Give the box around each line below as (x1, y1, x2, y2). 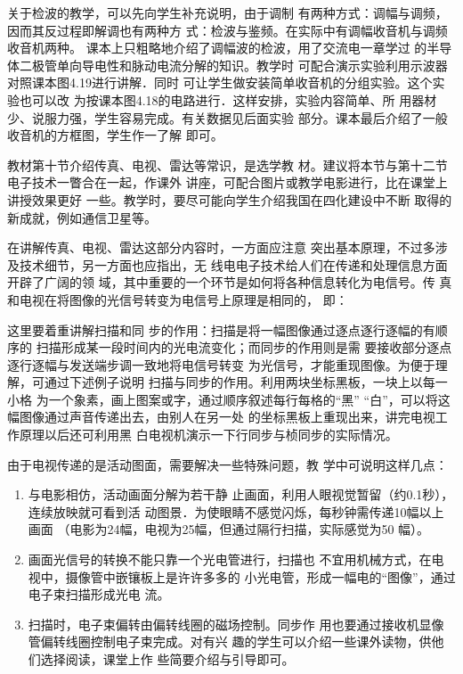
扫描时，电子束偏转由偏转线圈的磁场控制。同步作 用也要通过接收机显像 (28, 614, 444, 633)
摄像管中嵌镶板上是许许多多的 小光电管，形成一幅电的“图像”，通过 (65, 567, 456, 586)
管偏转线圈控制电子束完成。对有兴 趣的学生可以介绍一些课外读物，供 (28, 632, 432, 651)
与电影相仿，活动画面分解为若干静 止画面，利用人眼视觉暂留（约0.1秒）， (28, 485, 454, 504)
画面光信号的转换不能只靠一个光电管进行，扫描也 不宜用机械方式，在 (28, 550, 432, 569)
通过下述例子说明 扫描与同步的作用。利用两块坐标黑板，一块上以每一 (44, 373, 448, 391)
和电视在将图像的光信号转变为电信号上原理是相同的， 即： (7, 290, 348, 308)
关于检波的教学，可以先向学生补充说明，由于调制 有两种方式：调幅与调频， (7, 4, 448, 21)
